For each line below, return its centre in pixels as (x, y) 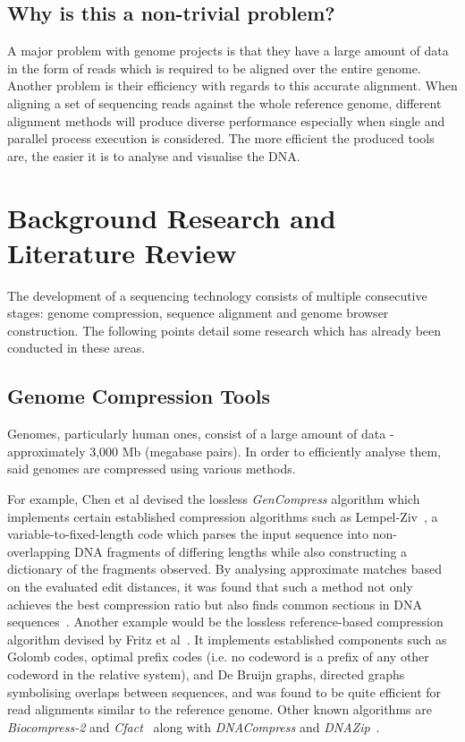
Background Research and (172, 217)
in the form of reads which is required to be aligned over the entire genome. (214, 68)
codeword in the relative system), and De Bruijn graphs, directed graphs (206, 674)
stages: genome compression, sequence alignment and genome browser (198, 313)
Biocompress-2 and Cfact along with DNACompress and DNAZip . (194, 726)
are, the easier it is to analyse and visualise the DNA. (154, 155)
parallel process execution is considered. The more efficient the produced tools (221, 138)
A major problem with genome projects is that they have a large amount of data (228, 51)
